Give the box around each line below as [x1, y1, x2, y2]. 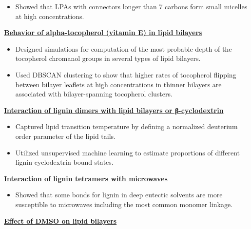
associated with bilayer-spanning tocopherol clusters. [15, 89, 173, 99]
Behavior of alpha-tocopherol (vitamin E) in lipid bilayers [4, 27, 202, 38]
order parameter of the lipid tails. [15, 131, 116, 141]
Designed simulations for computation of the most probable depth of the [15, 43, 232, 54]
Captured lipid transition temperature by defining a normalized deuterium [15, 121, 238, 132]
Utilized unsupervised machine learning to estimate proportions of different [15, 147, 240, 157]
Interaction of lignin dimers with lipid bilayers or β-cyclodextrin [4, 105, 224, 115]
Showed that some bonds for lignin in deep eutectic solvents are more [15, 190, 223, 200]
